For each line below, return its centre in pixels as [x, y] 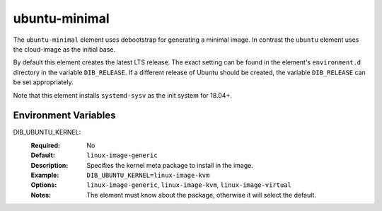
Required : [45, 145]
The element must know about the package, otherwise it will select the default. [201, 195]
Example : [45, 175]
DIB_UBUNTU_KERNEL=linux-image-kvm [148, 175]
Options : [44, 185]
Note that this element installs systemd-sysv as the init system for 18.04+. [123, 95]
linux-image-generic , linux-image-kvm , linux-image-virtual [189, 185]
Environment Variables [64, 116]
